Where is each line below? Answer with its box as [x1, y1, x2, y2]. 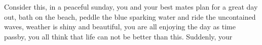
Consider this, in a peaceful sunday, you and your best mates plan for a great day [4, 2, 258, 12]
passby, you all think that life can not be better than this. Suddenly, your [4, 31, 233, 41]
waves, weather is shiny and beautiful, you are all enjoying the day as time [4, 21, 236, 32]
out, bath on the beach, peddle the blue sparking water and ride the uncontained [4, 11, 256, 22]
